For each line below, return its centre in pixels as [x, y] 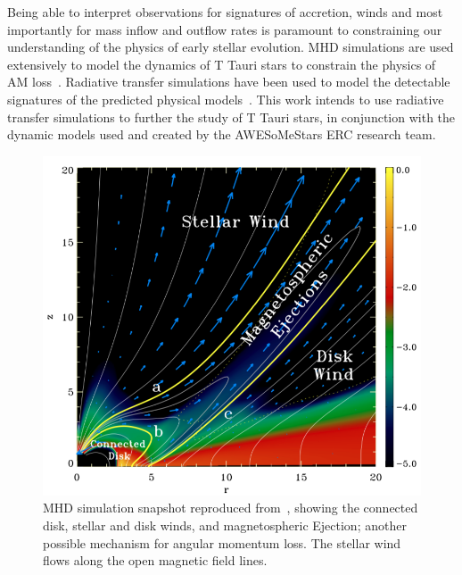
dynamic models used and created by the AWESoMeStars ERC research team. [222, 134]
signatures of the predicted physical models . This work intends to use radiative [226, 99]
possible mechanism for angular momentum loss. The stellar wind [222, 542]
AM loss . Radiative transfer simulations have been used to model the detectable [229, 82]
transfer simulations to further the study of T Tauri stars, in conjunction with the [231, 117]
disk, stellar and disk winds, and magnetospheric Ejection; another [225, 525]
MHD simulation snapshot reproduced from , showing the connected [231, 508]
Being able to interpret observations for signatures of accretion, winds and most [225, 12]
